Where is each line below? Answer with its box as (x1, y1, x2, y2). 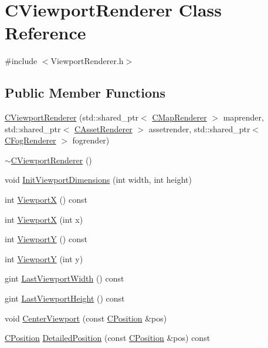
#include (5, 55, 38, 67)
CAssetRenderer (74, 122, 133, 135)
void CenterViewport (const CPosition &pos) (5, 312, 167, 324)
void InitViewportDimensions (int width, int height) (5, 173, 192, 186)
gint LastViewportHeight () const (5, 292, 125, 304)
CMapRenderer (152, 111, 207, 123)
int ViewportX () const (5, 193, 87, 206)
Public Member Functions (5, 83, 165, 102)
